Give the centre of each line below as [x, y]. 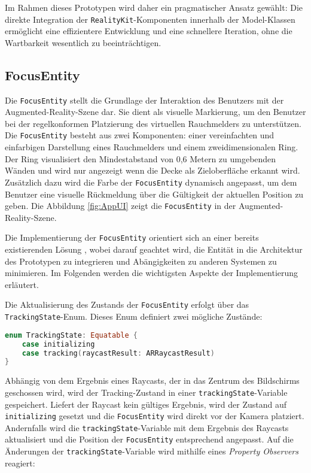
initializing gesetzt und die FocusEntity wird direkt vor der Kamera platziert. [155, 416]
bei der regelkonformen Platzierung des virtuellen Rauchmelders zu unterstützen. [153, 123]
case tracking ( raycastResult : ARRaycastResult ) [118, 353]
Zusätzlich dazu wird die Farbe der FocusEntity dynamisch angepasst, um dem [151, 182]
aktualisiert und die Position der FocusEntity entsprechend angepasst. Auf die [149, 439]
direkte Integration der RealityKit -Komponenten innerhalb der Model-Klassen [150, 19]
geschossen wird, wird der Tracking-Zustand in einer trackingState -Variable [146, 392]
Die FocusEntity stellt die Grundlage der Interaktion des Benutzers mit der [144, 100]
